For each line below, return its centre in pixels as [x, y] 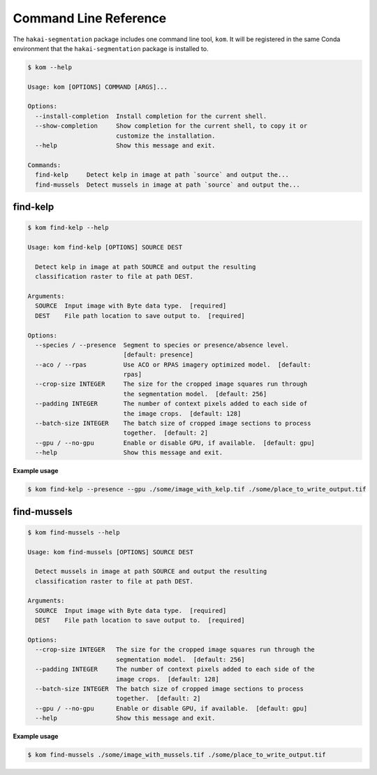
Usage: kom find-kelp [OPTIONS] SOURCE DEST [105, 247]
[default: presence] [158, 355]
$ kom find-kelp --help [68, 228]
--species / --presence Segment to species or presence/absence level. [162, 345]
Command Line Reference [90, 18]
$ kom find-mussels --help [74, 532]
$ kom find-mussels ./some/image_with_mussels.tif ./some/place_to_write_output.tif [177, 755]
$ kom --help [50, 67]
